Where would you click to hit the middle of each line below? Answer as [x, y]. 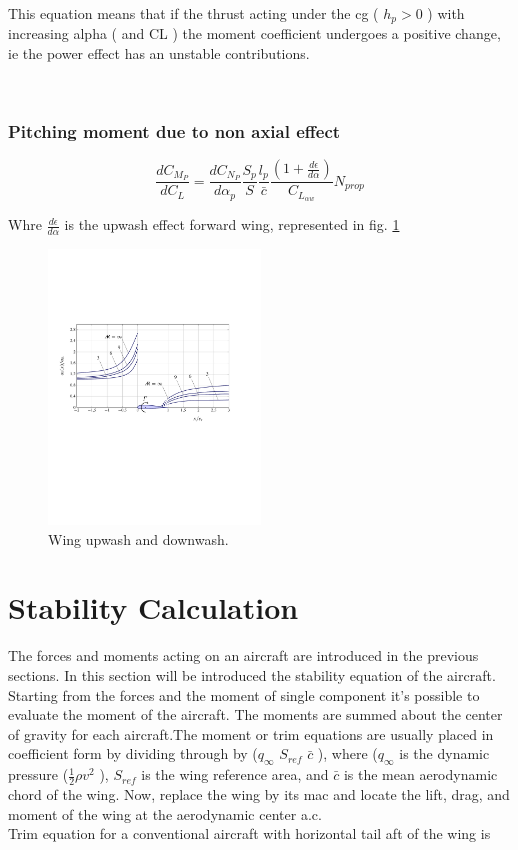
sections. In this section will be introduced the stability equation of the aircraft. [252, 674]
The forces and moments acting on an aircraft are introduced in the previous [243, 655]
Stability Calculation [153, 607]
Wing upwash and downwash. [138, 538]
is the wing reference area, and [235, 774]
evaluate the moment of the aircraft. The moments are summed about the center [255, 714]
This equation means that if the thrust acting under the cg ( [193, 13]
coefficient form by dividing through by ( [133, 753]
